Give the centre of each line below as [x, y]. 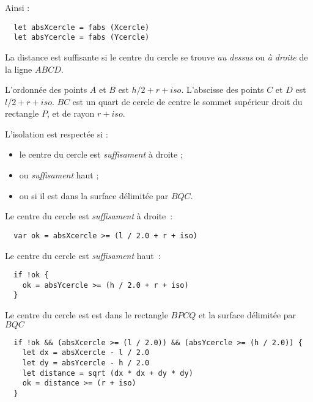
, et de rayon [71, 113]
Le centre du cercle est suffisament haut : [83, 255]
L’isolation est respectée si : [57, 133]
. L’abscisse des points [223, 90]
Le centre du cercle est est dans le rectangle [87, 315]
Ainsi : [17, 7]
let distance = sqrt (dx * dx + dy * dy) [108, 373]
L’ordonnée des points [46, 90]
